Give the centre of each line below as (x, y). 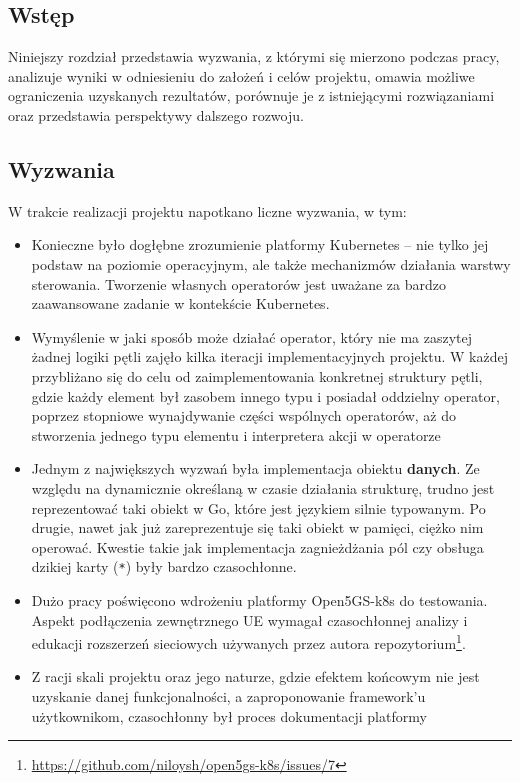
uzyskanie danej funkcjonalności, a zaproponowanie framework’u (228, 695)
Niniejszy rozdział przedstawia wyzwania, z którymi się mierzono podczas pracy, (254, 56)
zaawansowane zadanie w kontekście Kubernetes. (180, 303)
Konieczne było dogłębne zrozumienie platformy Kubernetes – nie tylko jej (260, 244)
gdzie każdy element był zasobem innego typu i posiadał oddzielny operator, (265, 395)
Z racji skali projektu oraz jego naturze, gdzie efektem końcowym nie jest (255, 676)
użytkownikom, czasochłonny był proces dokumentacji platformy (229, 715)
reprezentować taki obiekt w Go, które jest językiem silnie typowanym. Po (258, 507)
